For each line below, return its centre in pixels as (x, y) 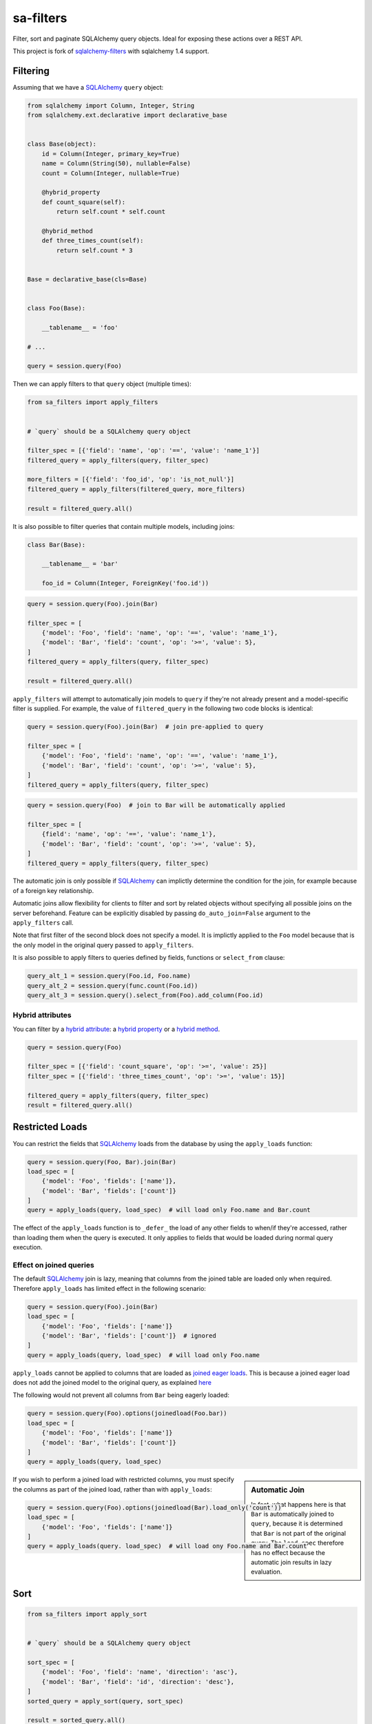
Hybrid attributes (42, 1015)
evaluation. (267, 1572)
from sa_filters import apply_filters (93, 402)
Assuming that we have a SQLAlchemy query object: (88, 87)
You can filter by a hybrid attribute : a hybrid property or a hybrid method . (116, 1029)
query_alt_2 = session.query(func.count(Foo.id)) (113, 985)
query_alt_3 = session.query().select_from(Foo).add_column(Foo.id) (145, 995)
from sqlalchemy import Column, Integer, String (111, 106)
